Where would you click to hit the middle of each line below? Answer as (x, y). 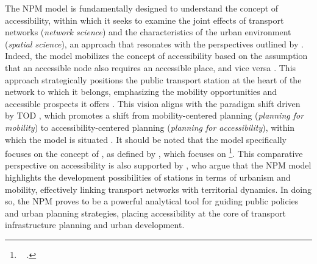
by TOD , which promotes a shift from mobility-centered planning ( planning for (155, 115)
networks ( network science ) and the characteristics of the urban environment (148, 32)
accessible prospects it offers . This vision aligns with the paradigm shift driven (153, 103)
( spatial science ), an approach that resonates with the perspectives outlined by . (154, 43)
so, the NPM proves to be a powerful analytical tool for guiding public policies (152, 201)
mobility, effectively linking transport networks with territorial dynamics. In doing (158, 189)
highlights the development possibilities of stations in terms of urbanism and (148, 177)
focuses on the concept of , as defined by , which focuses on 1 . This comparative (154, 152)
